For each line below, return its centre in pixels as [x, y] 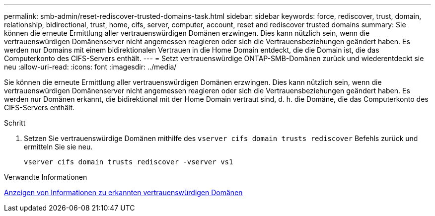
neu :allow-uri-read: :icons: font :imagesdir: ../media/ [90, 67]
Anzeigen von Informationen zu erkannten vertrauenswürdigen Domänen [123, 192]
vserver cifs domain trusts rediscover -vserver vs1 [129, 162]
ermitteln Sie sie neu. [58, 147]
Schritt [15, 123]
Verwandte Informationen [46, 177]
